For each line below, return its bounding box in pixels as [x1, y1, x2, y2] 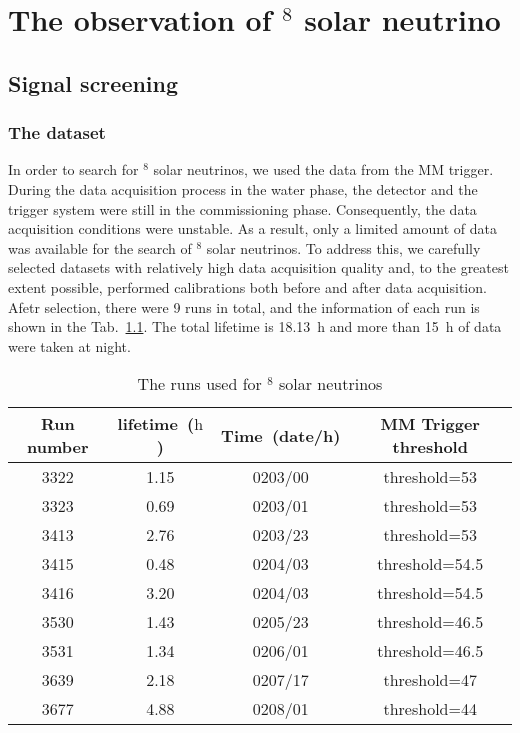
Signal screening [8, 67, 179, 98]
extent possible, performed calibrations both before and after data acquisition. [8, 276, 487, 297]
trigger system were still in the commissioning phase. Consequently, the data [8, 198, 477, 219]
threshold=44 [383, 697, 477, 721]
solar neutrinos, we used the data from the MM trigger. [153, 159, 494, 180]
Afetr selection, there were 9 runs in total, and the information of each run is [8, 296, 480, 317]
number [27, 435, 89, 459]
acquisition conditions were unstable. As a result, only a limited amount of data [8, 218, 497, 239]
